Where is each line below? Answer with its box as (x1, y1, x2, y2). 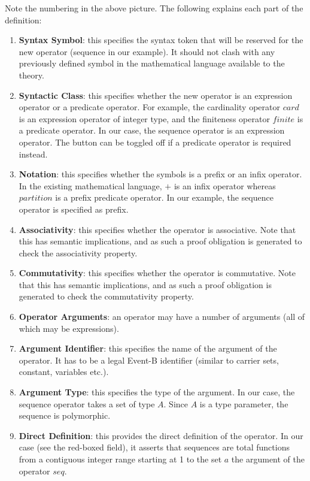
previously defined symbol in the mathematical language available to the (19, 57, 285, 69)
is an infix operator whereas (174, 179, 276, 192)
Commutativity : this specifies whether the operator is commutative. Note (19, 267, 296, 279)
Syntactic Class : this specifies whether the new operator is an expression (19, 89, 293, 101)
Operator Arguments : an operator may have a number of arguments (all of (19, 310, 305, 323)
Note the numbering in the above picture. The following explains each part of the (5, 2, 303, 14)
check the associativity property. (19, 246, 138, 259)
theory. (19, 68, 44, 81)
